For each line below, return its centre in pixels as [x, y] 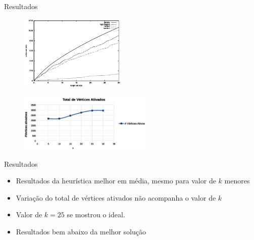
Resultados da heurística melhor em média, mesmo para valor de [116, 181]
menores [237, 181]
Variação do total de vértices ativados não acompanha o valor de [116, 197]
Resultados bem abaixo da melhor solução [81, 231]
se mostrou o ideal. [96, 214]
